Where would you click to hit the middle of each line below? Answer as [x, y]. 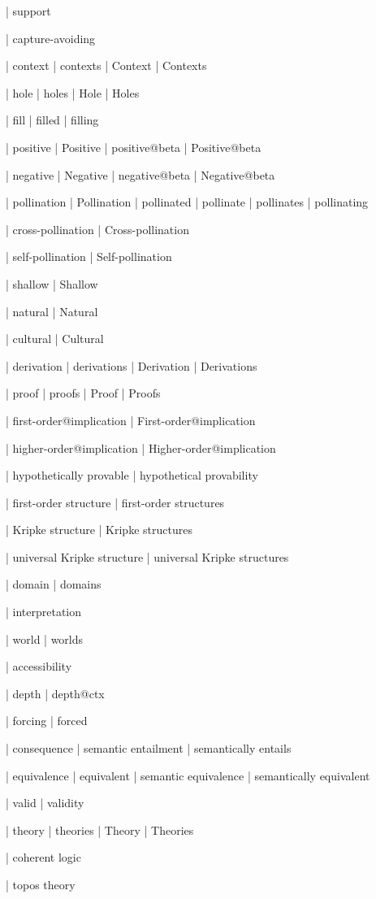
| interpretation [44, 612]
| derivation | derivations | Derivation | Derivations [132, 365]
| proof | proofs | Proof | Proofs [83, 393]
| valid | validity [45, 803]
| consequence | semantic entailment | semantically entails [149, 748]
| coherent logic [43, 857]
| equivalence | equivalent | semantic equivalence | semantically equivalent [188, 775]
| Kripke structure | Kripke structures [99, 530]
